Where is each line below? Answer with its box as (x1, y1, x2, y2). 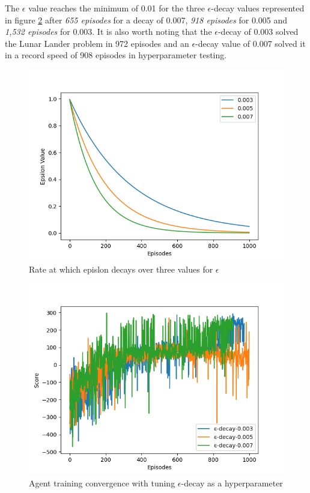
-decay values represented (211, 2, 305, 14)
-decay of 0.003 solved (217, 25, 299, 38)
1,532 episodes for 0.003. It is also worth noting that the (5, 25, 212, 38)
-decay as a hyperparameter (181, 476, 283, 489)
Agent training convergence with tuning (29, 476, 175, 489)
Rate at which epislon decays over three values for (29, 262, 213, 275)
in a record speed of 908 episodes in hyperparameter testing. (5, 49, 227, 61)
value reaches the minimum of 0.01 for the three (28, 2, 205, 14)
